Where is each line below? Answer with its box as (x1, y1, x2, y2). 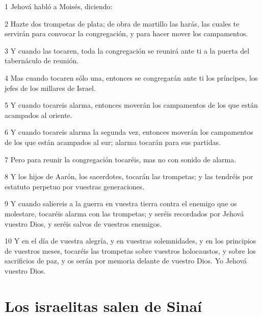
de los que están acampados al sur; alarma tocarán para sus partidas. (5, 136, 221, 147)
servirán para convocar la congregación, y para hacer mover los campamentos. (5, 28, 248, 39)
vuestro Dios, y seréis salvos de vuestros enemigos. (5, 218, 162, 229)
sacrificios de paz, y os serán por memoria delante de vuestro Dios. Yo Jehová (5, 255, 247, 266)
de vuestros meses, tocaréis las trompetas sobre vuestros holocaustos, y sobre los (5, 245, 256, 256)
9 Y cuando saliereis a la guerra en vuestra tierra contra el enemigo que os (5, 198, 237, 209)
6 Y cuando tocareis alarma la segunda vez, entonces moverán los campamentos (5, 127, 253, 137)
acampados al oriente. (5, 109, 72, 120)
